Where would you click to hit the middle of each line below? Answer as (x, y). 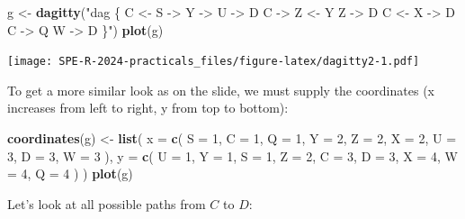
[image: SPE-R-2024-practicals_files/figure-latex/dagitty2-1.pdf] (214, 62)
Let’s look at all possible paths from (107, 203)
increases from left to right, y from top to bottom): (148, 108)
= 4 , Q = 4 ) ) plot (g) (70, 173)
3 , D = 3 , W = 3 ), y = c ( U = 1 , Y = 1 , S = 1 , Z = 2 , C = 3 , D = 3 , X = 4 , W (232, 155)
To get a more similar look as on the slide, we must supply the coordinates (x (221, 90)
